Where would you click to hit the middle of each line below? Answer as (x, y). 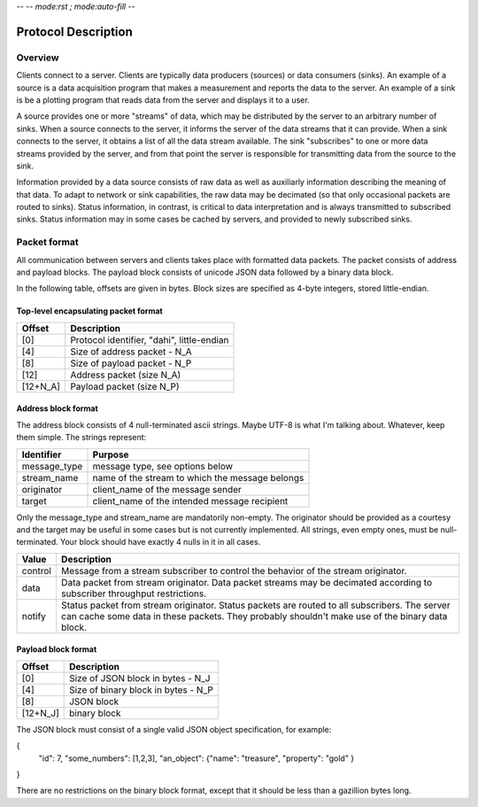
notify (34, 616)
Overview (38, 58)
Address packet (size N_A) (126, 375)
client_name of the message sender (167, 489)
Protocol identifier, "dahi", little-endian (150, 339)
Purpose (111, 454)
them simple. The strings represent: (81, 438)
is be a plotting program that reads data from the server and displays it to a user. (163, 100)
